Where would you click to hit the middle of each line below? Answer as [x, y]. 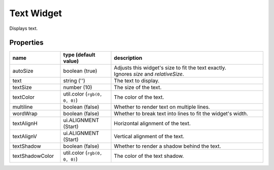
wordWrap [25, 114]
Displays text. [24, 28]
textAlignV [25, 137]
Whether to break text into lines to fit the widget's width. [181, 114]
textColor [24, 97]
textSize [22, 88]
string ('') [74, 81]
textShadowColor [33, 156]
